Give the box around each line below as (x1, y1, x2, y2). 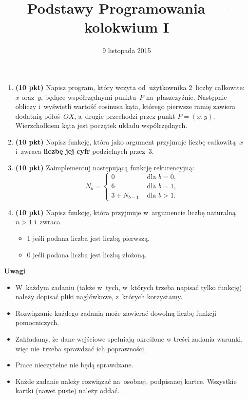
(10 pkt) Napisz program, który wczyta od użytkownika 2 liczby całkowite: (15, 82, 245, 92)
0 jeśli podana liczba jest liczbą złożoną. (27, 249, 147, 259)
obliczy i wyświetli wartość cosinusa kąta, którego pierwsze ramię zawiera (15, 101, 236, 111)
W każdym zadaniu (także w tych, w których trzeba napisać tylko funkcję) (15, 282, 242, 292)
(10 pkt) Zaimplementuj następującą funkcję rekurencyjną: (15, 163, 194, 173)
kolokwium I (84, 17, 170, 37)
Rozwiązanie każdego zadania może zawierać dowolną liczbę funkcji (15, 308, 216, 318)
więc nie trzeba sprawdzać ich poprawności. (15, 343, 146, 353)
